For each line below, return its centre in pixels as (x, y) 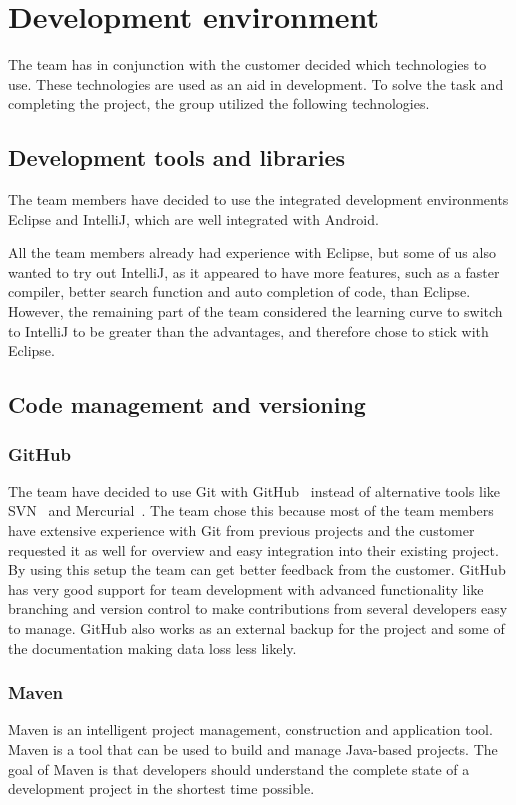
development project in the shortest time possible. (161, 788)
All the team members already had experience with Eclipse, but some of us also (252, 252)
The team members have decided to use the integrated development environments (258, 199)
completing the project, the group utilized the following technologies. (219, 103)
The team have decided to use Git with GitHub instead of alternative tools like (254, 490)
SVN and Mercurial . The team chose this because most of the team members (251, 510)
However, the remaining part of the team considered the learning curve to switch (255, 311)
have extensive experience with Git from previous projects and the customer (241, 530)
